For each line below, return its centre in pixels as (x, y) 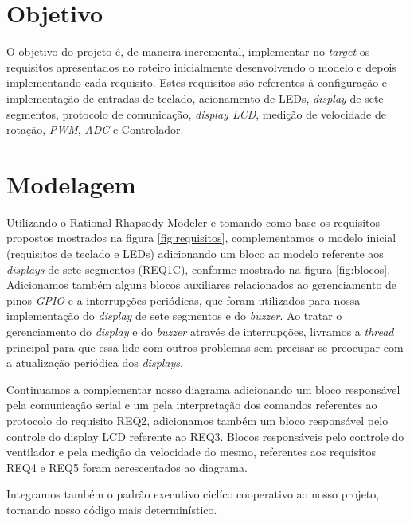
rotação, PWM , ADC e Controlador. (95, 129)
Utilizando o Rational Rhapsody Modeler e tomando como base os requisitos (193, 222)
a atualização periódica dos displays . (95, 363)
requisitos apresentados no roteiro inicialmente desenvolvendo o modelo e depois (201, 66)
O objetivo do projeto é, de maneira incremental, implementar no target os (188, 51)
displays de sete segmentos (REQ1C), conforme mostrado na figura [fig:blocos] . (199, 269)
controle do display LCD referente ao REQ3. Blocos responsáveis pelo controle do (205, 436)
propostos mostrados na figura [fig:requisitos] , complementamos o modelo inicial (201, 238)
